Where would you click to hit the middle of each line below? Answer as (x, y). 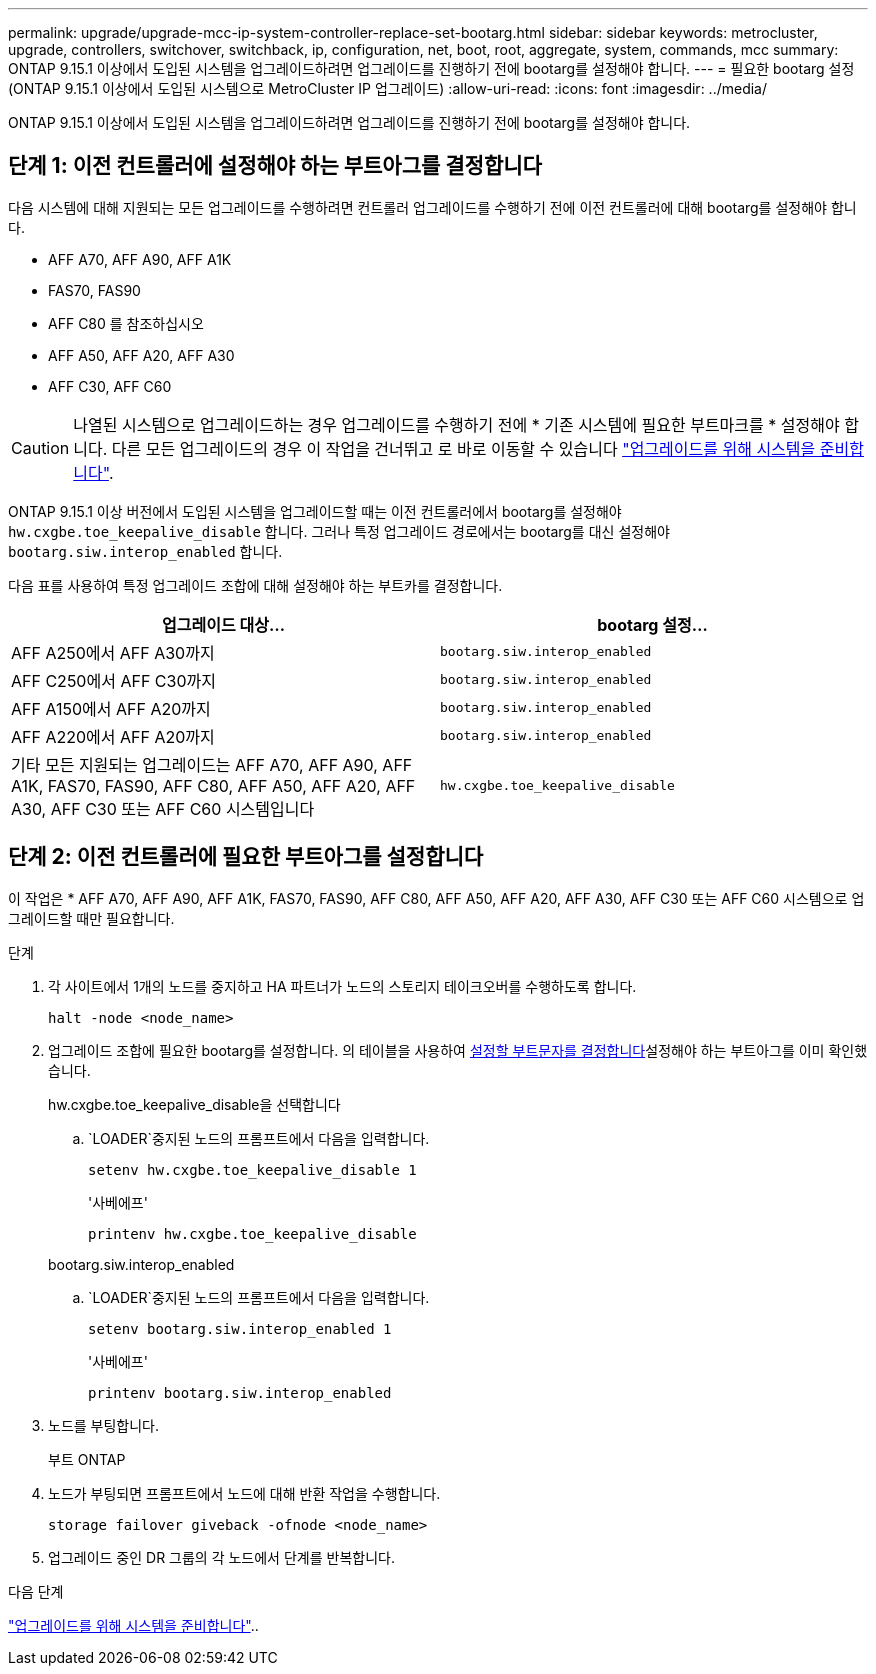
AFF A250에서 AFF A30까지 (113, 652)
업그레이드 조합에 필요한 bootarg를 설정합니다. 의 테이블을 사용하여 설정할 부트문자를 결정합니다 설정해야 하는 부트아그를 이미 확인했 (458, 1050)
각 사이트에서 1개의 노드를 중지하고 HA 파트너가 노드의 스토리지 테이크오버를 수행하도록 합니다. (342, 986)
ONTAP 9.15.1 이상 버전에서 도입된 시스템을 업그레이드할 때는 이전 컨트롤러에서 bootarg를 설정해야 (315, 511)
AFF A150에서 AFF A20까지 (111, 708)
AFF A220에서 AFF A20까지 (113, 736)
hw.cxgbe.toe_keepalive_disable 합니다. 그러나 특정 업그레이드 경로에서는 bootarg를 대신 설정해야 (339, 531)
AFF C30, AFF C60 (110, 386)
